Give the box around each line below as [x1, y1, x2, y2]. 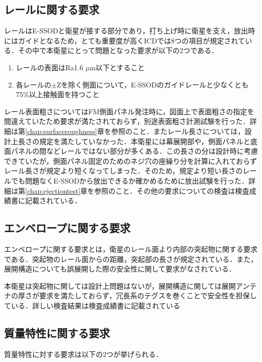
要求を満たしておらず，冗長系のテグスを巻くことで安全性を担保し [39, 290, 257, 301]
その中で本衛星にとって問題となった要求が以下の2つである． [18, 45, 219, 56]
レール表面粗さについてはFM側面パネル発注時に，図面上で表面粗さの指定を [4, 106, 254, 116]
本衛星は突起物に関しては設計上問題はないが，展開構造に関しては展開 [4, 280, 236, 291]
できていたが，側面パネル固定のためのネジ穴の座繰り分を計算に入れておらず [4, 155, 257, 166]
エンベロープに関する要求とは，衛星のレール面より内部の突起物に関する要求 [4, 243, 257, 254]
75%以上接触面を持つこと [16, 89, 100, 100]
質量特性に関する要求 [4, 325, 110, 340]
